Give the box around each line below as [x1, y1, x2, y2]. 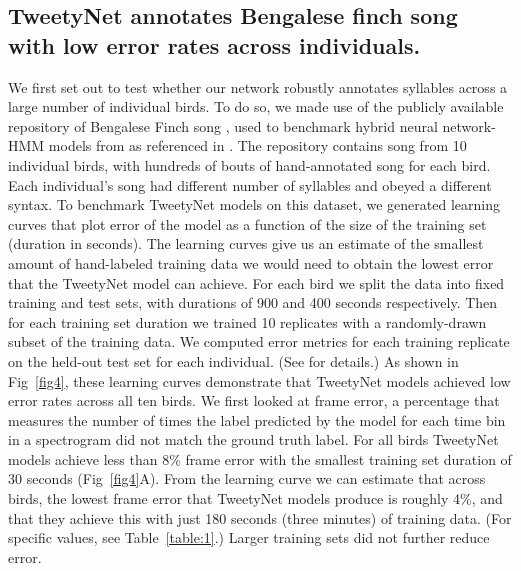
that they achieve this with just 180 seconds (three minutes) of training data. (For [8, 507, 512, 528]
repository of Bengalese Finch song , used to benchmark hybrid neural [8, 115, 438, 136]
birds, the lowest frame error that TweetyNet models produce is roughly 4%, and [8, 488, 503, 509]
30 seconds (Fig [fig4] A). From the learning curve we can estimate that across [8, 468, 486, 489]
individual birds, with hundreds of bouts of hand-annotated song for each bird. [8, 154, 491, 175]
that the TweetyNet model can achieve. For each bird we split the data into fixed [8, 272, 505, 293]
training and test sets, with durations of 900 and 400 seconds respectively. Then [8, 292, 498, 313]
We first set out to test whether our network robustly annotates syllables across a [8, 76, 508, 97]
